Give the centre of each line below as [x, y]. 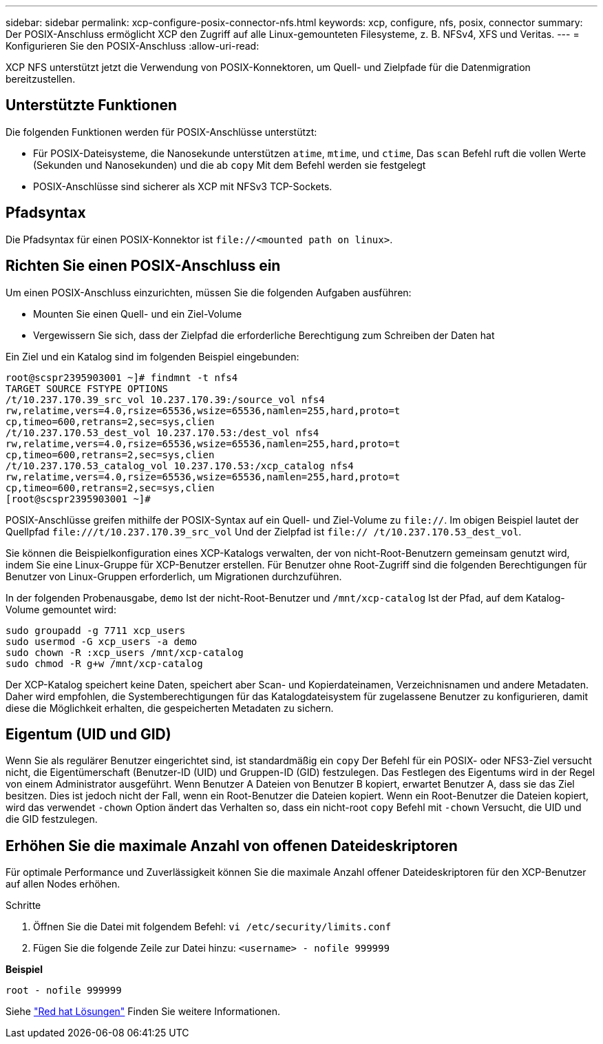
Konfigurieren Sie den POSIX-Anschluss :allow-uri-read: [133, 46]
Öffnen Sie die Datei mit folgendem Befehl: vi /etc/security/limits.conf [212, 927]
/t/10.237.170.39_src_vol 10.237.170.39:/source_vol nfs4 [165, 399]
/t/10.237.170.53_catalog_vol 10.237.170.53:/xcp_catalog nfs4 [180, 465]
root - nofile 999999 [64, 991]
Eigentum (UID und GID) [88, 734]
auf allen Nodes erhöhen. [63, 884]
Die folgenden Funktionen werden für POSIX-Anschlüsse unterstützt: [161, 132]
